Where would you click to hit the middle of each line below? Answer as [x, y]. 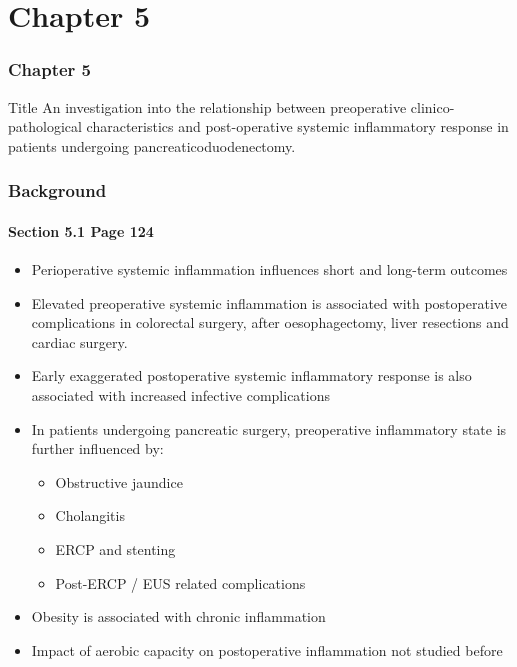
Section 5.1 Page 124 [81, 230]
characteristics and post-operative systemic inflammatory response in [297, 126]
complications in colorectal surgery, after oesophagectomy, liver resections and [270, 322]
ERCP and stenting [115, 548]
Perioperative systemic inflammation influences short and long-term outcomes [269, 269]
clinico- [432, 106]
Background [57, 190]
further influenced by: [97, 448]
